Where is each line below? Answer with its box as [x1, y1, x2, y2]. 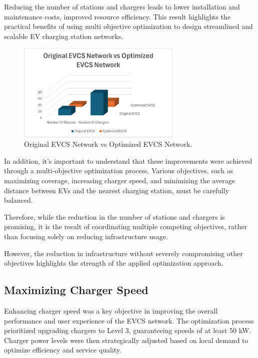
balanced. [4, 195, 33, 205]
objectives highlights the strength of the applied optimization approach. [4, 258, 223, 268]
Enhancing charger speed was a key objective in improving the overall [4, 305, 218, 316]
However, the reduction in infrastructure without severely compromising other [4, 248, 243, 258]
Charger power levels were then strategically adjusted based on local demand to [4, 335, 248, 345]
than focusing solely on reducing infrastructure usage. [4, 231, 168, 241]
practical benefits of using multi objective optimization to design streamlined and [4, 21, 253, 31]
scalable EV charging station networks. [4, 30, 123, 41]
